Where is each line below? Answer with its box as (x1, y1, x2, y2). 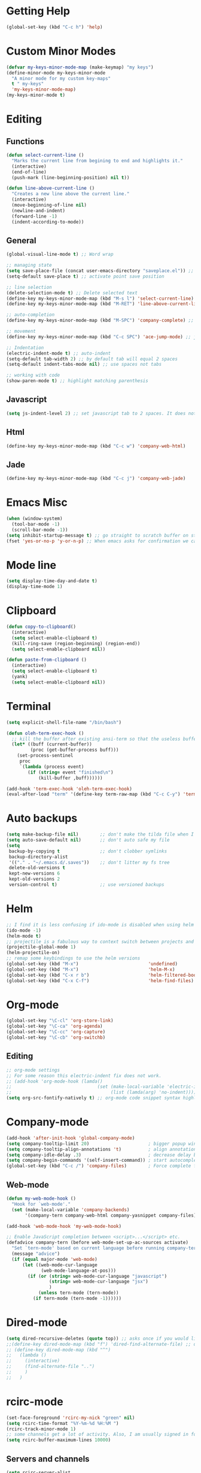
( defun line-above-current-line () (6, 185, 95, 192)
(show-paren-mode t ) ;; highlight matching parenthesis (6, 378, 148, 384)
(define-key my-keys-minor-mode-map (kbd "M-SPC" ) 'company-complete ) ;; (6, 317, 194, 324)
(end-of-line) (11, 169, 47, 175)
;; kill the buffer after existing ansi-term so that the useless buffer (11, 736, 199, 742)
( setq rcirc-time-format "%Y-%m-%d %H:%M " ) (6, 1420, 119, 1426)
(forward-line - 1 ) (11, 213, 58, 219)
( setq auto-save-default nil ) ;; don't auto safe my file (6, 837, 170, 843)
